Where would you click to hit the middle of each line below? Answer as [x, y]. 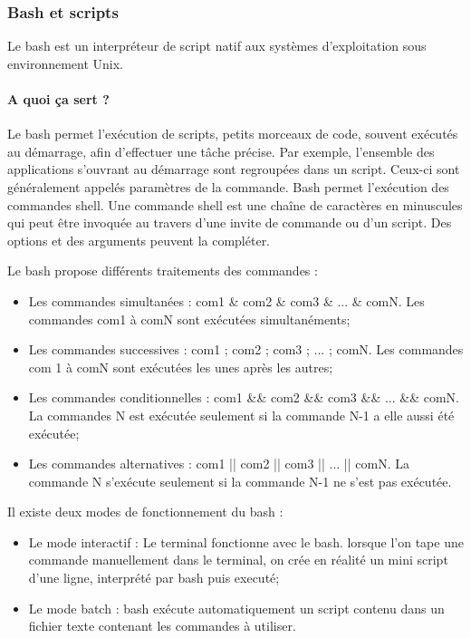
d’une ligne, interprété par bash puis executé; [154, 578]
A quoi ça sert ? [58, 99]
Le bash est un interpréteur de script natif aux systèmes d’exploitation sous [217, 46]
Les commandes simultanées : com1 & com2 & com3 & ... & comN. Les [226, 300]
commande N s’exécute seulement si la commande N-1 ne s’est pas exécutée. [240, 481]
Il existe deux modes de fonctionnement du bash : [145, 512]
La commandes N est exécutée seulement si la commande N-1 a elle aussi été [241, 415]
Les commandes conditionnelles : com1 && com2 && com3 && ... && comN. [244, 397]
